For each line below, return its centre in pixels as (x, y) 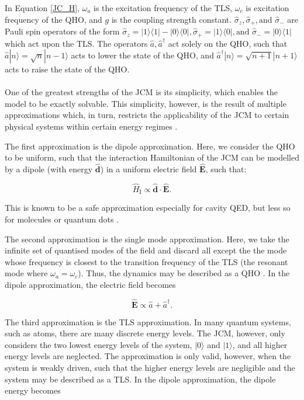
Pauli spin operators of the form (62, 31)
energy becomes (33, 390)
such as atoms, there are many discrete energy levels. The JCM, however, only (145, 333)
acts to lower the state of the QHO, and (142, 55)
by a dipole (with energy (49, 169)
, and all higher (260, 344)
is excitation (267, 8)
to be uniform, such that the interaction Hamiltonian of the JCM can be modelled (152, 157)
